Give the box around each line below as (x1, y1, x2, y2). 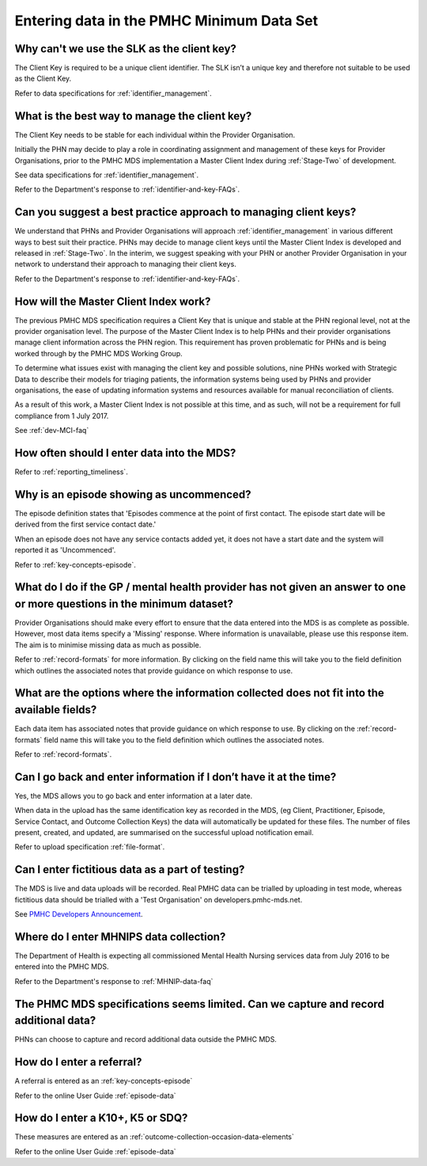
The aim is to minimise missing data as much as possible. (14, 640, 202, 649)
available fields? (14, 703, 97, 716)
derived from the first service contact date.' (14, 519, 157, 530)
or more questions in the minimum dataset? (14, 597, 233, 610)
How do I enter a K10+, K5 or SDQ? (14, 1111, 188, 1125)
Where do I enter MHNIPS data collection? (14, 930, 226, 944)
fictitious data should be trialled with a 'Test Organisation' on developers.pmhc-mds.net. (14, 894, 303, 904)
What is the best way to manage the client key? (14, 109, 252, 123)
